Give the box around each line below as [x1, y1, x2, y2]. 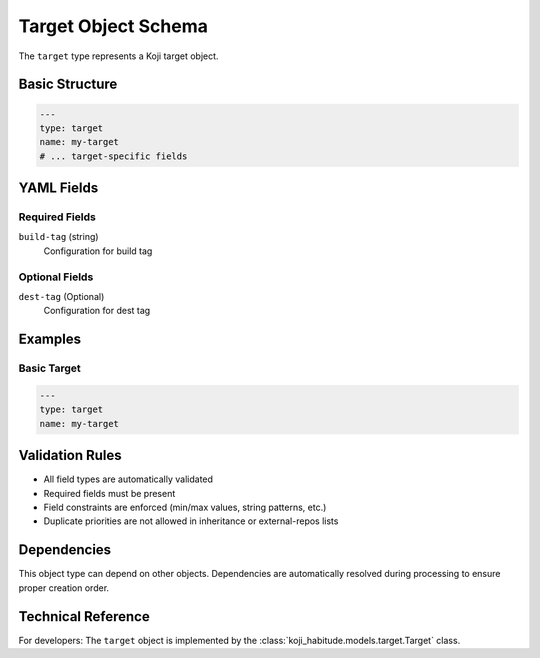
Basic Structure [18, 76, 118, 93]
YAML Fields [18, 180, 99, 197]
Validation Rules [18, 447, 122, 464]
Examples [18, 331, 82, 348]
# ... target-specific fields [39, 150, 188, 162]
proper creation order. [18, 581, 110, 594]
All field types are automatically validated [43, 473, 214, 485]
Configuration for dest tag [43, 305, 151, 317]
